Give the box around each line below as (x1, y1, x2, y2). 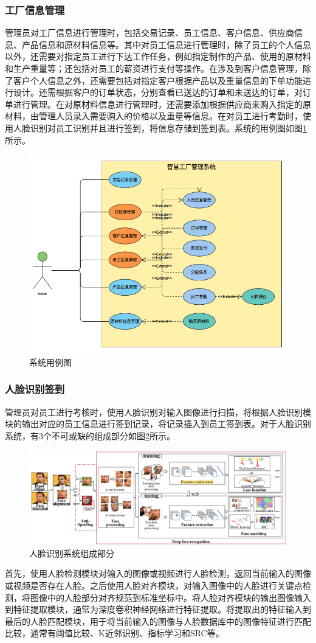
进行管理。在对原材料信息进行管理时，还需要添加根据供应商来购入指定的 (13, 97, 303, 110)
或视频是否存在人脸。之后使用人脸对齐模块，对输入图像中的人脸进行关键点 (5, 579, 303, 592)
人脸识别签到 (5, 381, 65, 397)
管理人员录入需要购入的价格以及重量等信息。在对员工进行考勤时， (38, 109, 303, 122)
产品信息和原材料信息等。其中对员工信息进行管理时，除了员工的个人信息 (21, 38, 311, 50)
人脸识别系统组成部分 (29, 546, 114, 559)
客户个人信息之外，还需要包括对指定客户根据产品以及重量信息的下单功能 (13, 74, 303, 86)
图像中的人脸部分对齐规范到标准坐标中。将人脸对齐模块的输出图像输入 (30, 591, 311, 603)
